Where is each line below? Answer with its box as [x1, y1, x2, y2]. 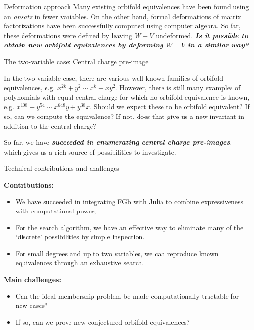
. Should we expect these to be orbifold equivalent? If [90, 101, 250, 112]
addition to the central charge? [4, 120, 96, 131]
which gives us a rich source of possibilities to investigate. [4, 146, 176, 157]
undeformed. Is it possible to [156, 30, 248, 40]
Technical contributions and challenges [4, 163, 119, 173]
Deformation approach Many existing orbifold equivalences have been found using [4, 1, 249, 11]
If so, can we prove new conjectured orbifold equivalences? [15, 316, 190, 327]
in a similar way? [187, 40, 249, 50]
